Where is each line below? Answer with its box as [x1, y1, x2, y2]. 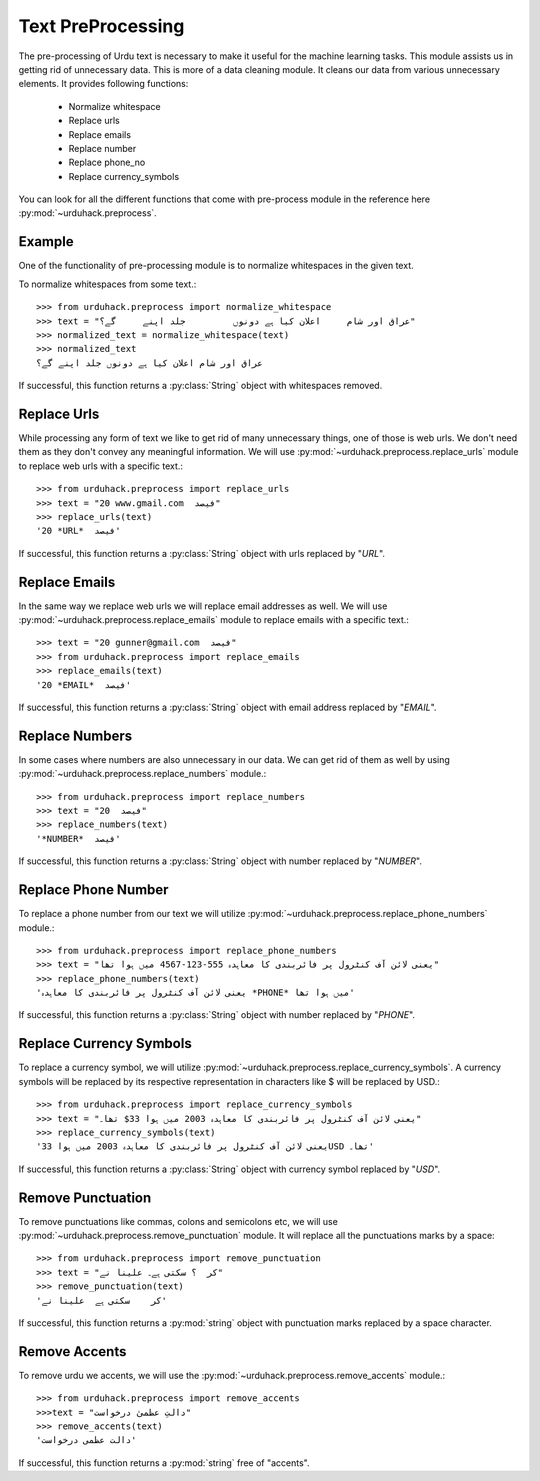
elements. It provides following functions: [18, 78, 189, 90]
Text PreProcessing [18, 15, 185, 37]
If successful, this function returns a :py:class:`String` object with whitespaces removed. [18, 380, 383, 392]
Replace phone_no [68, 156, 146, 169]
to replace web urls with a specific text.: [18, 460, 184, 472]
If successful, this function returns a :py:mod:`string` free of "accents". [18, 1456, 310, 1469]
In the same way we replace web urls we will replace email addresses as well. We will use [18, 600, 388, 612]
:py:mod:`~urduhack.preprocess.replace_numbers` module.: [18, 768, 267, 780]
